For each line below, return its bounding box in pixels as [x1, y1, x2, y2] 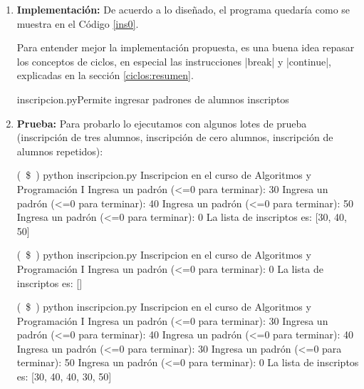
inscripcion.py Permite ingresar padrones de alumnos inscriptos [16, 91, 289, 106]
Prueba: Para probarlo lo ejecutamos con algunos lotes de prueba [16, 115, 307, 130]
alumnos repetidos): [16, 143, 103, 158]
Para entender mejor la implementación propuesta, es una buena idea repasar [16, 40, 355, 55]
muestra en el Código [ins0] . [16, 16, 139, 31]
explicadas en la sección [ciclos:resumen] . [16, 68, 194, 83]
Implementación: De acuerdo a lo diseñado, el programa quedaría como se [16, 2, 350, 16]
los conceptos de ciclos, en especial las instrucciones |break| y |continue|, [16, 53, 331, 68]
